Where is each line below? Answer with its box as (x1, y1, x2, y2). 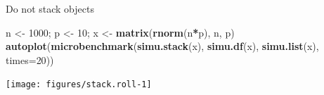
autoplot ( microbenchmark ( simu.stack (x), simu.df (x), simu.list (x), (6, 39, 319, 53)
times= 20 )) (6, 52, 54, 67)
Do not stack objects (6, 1, 94, 15)
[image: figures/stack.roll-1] (6, 80, 152, 90)
